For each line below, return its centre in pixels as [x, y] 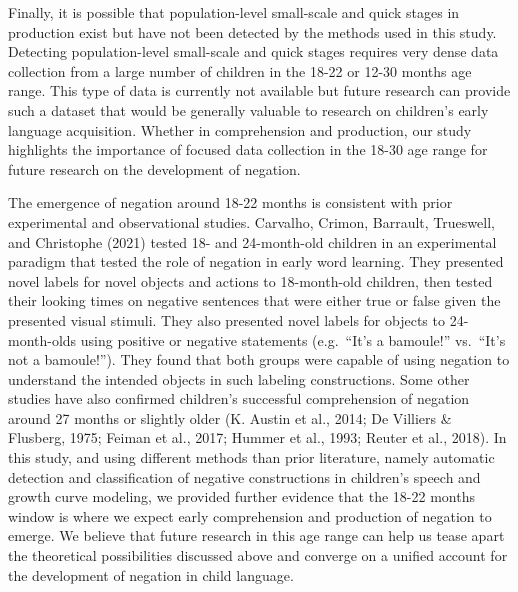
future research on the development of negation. [154, 168]
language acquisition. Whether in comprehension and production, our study [240, 129]
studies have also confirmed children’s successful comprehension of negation [239, 398]
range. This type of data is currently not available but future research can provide [259, 90]
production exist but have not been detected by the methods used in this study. [252, 31]
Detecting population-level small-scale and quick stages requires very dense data [253, 51]
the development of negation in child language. [151, 574]
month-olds [42, 339]
